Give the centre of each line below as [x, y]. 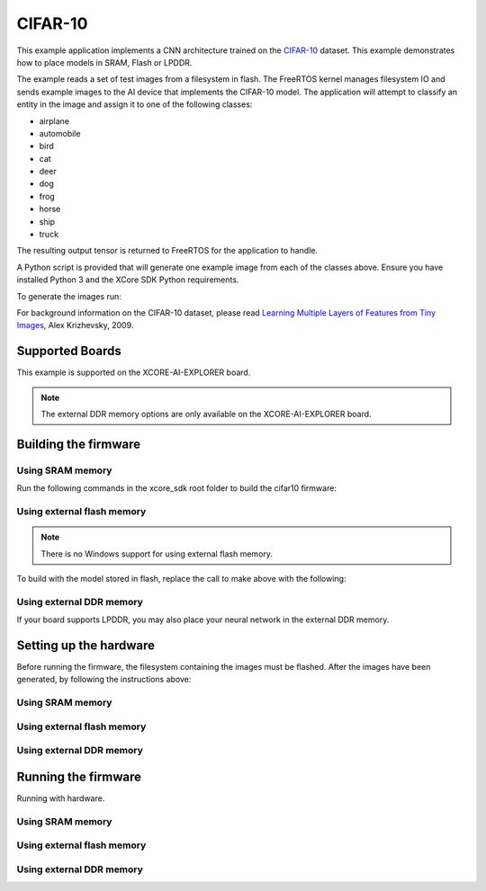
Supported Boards [69, 351]
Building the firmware [79, 444]
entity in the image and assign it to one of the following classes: [135, 104]
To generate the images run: [69, 296]
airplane [54, 120]
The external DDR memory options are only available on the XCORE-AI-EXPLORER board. [207, 414]
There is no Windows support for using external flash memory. [157, 554]
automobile [60, 133]
